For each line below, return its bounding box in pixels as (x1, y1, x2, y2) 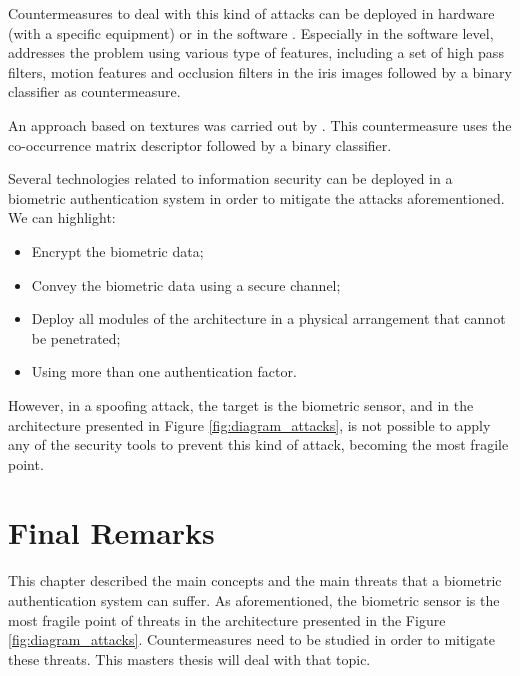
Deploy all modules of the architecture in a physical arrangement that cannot (31, 308, 506, 329)
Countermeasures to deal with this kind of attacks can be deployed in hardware (8, 3, 495, 23)
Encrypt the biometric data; (31, 240, 204, 261)
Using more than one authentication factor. (31, 361, 297, 382)
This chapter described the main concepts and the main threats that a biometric (8, 570, 502, 591)
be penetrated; (31, 327, 121, 348)
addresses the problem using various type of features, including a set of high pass (8, 42, 504, 63)
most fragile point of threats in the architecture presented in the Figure (8, 609, 446, 630)
